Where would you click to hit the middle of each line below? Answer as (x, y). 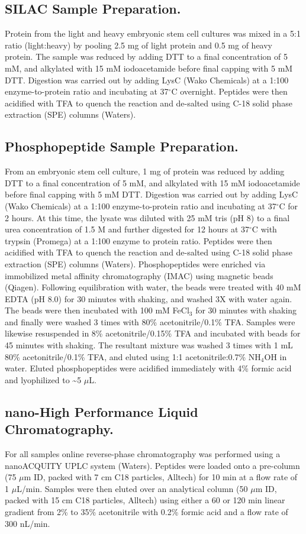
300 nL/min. (28, 523)
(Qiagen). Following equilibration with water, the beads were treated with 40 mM (153, 287)
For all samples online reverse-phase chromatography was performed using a (143, 454)
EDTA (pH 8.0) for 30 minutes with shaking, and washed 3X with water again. (149, 298)
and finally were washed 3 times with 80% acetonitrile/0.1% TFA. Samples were (150, 321)
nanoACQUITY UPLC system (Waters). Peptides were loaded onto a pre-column (152, 465)
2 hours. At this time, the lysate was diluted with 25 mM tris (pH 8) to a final (147, 217)
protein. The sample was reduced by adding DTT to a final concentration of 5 (146, 56)
